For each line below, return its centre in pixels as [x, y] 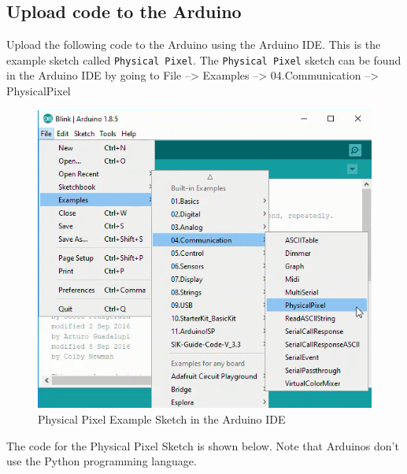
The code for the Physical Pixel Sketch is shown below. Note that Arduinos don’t [203, 445]
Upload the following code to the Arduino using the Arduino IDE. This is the [194, 44]
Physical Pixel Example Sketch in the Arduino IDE [162, 419]
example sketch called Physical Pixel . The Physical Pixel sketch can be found [204, 59]
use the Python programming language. [102, 461]
